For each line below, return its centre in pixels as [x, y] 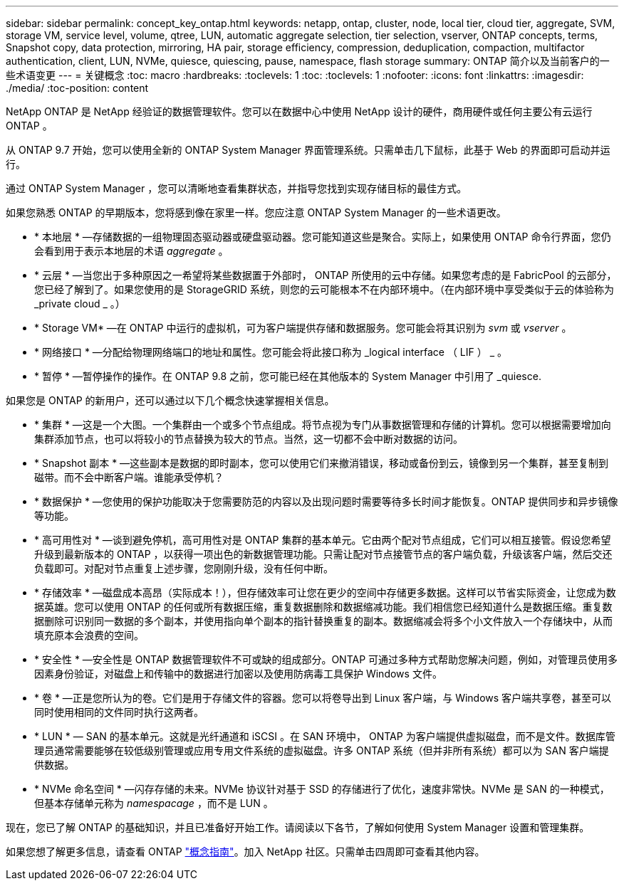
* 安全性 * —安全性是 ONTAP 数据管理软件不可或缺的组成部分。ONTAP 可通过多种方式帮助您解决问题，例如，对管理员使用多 [326, 659]
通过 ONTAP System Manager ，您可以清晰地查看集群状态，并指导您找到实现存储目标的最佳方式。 [236, 188]
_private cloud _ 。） [80, 304]
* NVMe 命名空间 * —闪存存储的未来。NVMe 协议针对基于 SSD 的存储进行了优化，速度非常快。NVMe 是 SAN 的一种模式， [322, 789]
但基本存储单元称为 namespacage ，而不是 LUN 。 [154, 803]
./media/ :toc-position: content [77, 88]
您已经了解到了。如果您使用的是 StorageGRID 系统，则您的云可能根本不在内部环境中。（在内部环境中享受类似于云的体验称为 [324, 289]
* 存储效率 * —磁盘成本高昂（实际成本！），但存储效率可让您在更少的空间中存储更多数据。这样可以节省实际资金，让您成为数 [325, 592]
